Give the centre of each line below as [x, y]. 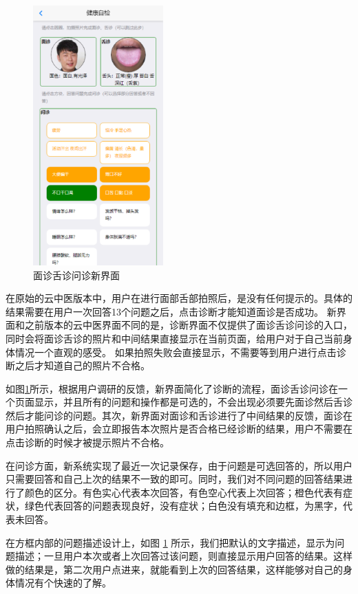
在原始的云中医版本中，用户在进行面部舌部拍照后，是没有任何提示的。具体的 [179, 298]
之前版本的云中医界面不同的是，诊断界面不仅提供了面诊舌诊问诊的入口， [188, 325]
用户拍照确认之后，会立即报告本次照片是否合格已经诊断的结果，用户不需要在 [179, 429]
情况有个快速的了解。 [63, 583]
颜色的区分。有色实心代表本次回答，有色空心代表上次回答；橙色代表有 [183, 492]
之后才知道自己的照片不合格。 [82, 365]
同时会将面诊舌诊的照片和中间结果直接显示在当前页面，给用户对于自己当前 [174, 338]
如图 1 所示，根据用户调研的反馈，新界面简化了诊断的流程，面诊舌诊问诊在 [172, 388]
